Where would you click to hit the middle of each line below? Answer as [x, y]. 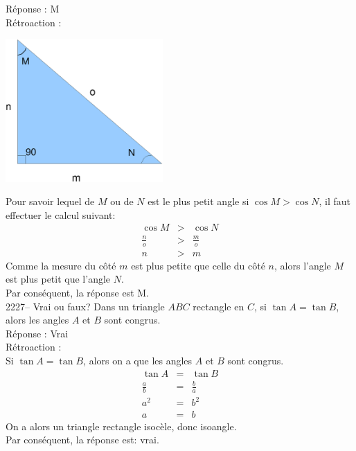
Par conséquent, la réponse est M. [77, 292]
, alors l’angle [303, 265]
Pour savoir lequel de [50, 201]
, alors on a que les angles [138, 360]
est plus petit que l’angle [58, 279]
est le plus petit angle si [198, 201]
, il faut [335, 201]
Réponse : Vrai [37, 333]
